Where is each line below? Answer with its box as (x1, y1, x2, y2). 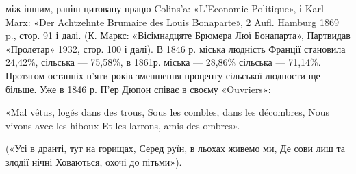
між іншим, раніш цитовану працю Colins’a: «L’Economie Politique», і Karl (5, 1, 324, 15)
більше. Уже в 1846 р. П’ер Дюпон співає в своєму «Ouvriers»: (5, 82, 271, 96)
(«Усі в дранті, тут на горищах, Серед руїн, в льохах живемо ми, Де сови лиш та (5, 141, 346, 156)
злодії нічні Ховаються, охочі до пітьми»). (5, 154, 182, 169)
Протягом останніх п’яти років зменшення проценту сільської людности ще (5, 68, 320, 82)
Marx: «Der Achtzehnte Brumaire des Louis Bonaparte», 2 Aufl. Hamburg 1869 (5, 14, 339, 29)
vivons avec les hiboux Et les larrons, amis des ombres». (5, 118, 240, 132)
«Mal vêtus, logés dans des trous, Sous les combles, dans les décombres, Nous (5, 105, 330, 119)
